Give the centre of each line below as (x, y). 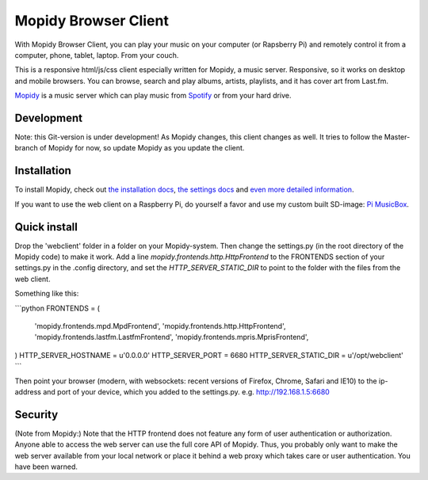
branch (27, 148)
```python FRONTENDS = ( (57, 308)
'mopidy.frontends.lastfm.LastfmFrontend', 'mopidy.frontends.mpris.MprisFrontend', (172, 337)
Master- (397, 137)
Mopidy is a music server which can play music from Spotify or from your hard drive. (153, 96)
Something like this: (47, 294)
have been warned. (46, 467)
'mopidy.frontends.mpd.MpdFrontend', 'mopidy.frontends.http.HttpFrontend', (160, 326)
